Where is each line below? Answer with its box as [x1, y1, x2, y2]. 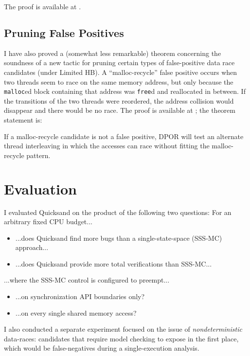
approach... [15, 242, 49, 252]
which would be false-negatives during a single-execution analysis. [4, 343, 199, 353]
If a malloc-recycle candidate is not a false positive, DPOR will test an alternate [4, 131, 244, 141]
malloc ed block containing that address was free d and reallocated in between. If [4, 86, 246, 96]
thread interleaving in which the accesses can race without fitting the [4, 141, 210, 151]
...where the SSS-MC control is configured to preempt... [4, 275, 170, 285]
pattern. [26, 150, 51, 160]
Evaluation [4, 178, 77, 198]
